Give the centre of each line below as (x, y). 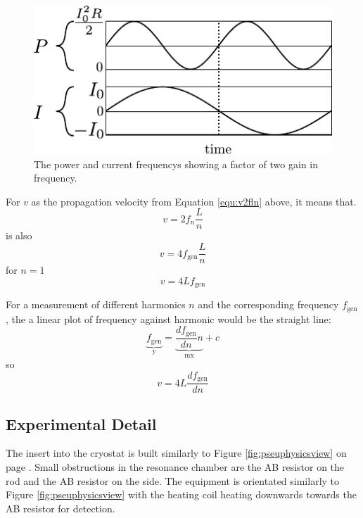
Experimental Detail (81, 423)
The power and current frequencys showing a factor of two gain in (176, 164)
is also (19, 235)
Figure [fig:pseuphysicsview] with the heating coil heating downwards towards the (181, 494)
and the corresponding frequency (268, 304)
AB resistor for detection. (60, 508)
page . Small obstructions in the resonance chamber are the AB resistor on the (175, 467)
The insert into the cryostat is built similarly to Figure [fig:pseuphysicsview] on (176, 453)
